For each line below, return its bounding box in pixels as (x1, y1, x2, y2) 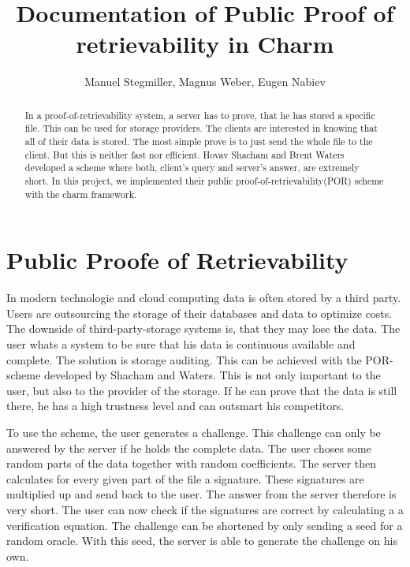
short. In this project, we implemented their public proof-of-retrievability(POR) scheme (24, 173, 384, 187)
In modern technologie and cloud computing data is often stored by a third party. (6, 289, 401, 306)
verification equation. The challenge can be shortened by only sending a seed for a (6, 517, 403, 533)
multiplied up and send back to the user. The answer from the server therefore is (6, 486, 397, 502)
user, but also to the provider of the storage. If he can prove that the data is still (6, 382, 397, 398)
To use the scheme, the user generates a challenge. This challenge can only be (6, 423, 381, 440)
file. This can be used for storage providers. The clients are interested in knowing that (24, 121, 378, 135)
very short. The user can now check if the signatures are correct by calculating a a (6, 501, 404, 517)
